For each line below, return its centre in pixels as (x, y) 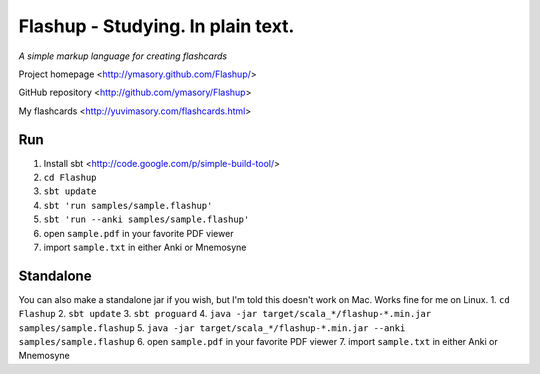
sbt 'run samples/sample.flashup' (128, 205)
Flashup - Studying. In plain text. (156, 26)
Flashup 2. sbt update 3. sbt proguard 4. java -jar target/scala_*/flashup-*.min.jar (225, 314)
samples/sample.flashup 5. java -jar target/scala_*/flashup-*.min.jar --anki (212, 327)
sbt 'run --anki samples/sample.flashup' (146, 219)
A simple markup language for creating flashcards (123, 56)
